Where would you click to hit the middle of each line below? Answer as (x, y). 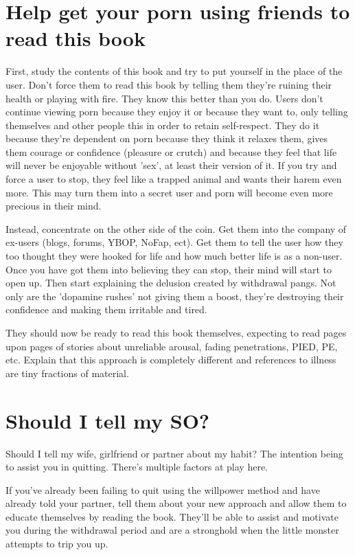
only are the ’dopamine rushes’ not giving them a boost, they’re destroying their (175, 296)
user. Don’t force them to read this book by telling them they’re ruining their (169, 84)
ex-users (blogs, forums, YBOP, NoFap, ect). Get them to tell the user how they (174, 242)
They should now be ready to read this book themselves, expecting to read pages (176, 332)
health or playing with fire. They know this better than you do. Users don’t (164, 98)
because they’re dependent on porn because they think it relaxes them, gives (167, 138)
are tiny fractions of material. (67, 373)
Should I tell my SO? (108, 420)
